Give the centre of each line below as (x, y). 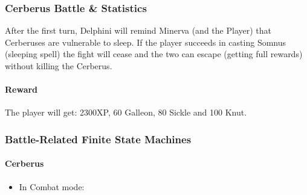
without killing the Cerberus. (59, 66)
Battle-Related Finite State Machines (98, 139)
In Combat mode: (52, 186)
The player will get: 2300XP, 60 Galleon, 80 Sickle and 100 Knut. (126, 112)
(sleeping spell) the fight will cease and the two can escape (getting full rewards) (154, 54)
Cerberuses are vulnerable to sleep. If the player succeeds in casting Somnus (146, 42)
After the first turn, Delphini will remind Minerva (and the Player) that (138, 30)
